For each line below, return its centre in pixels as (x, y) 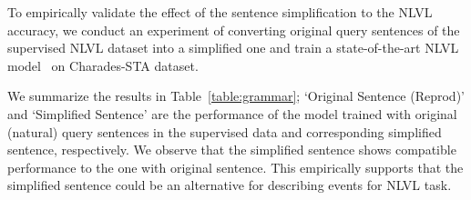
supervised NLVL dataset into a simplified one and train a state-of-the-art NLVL (233, 48)
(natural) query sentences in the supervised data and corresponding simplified (225, 131)
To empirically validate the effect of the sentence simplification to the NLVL (220, 12)
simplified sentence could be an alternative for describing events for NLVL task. (230, 185)
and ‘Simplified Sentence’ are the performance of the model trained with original (232, 113)
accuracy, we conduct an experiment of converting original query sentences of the (234, 30)
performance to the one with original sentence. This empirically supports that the (235, 167)
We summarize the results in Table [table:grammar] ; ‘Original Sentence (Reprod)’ (236, 96)
